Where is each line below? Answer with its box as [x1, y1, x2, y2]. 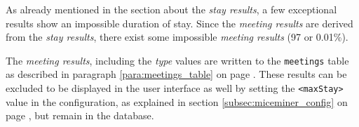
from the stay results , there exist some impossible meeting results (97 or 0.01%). [6, 29, 348, 44]
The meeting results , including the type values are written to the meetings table [6, 53, 349, 67]
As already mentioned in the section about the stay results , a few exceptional [6, 2, 337, 16]
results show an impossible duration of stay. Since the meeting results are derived [6, 15, 353, 30]
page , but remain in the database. [6, 108, 154, 123]
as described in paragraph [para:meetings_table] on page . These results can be [6, 67, 347, 81]
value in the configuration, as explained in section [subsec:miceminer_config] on [6, 94, 348, 109]
